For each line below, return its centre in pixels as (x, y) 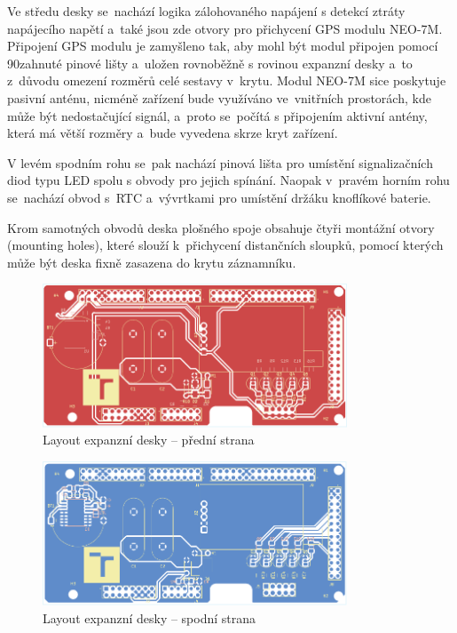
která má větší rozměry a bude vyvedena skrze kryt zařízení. (173, 133)
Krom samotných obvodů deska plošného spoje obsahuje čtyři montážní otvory (221, 227)
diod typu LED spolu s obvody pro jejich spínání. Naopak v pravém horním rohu (228, 180)
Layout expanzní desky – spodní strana (150, 617)
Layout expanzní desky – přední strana (149, 440)
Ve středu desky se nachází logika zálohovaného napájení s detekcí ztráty (206, 11)
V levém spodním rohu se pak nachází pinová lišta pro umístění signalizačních (220, 162)
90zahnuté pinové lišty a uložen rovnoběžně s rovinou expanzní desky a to (210, 63)
